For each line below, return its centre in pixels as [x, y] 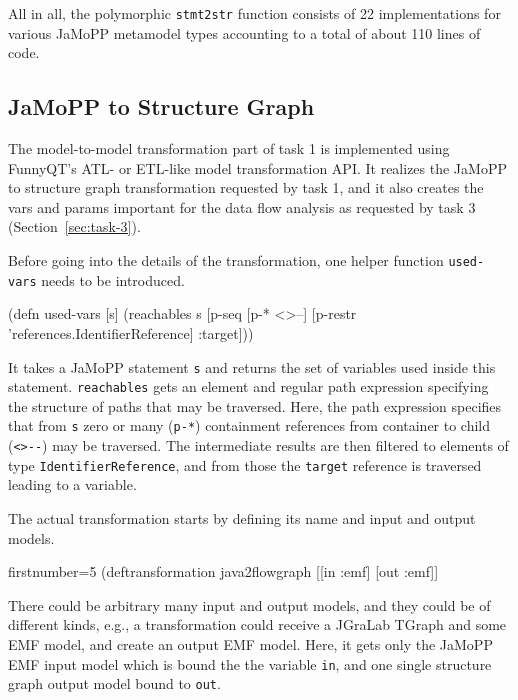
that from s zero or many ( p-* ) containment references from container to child [249, 425]
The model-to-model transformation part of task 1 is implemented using [229, 148]
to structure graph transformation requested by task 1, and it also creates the [246, 187]
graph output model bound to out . [114, 683]
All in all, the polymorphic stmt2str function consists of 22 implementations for [254, 13]
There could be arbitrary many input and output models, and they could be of [249, 604]
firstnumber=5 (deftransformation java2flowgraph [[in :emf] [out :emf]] [223, 571]
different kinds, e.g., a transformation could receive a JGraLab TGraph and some [257, 624]
